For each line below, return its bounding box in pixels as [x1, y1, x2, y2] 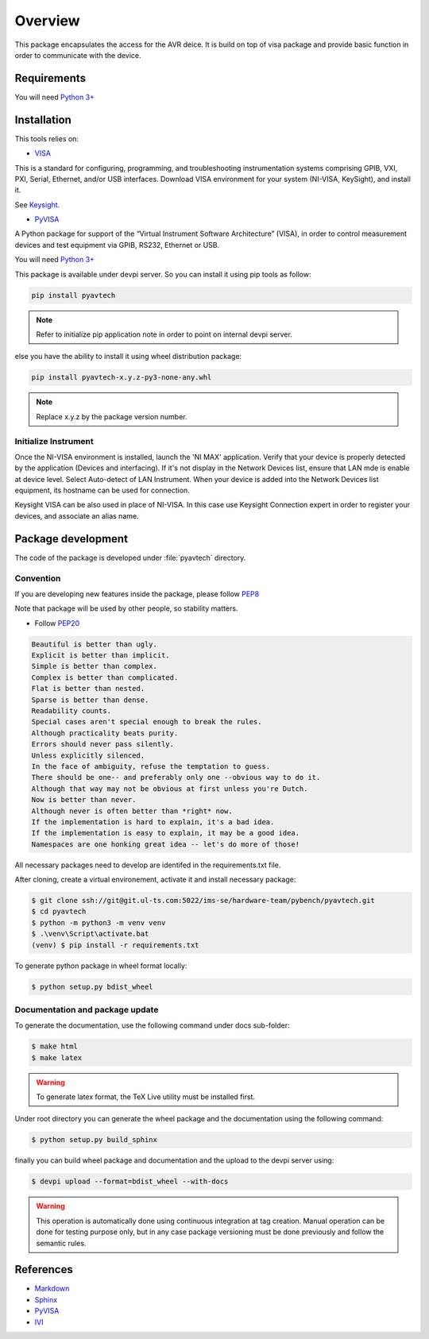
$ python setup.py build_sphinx [31, 1136, 158, 1144]
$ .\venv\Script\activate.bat [31, 929, 149, 939]
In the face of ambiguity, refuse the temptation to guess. [31, 762, 271, 770]
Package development [14, 532, 129, 546]
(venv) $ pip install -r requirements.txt [31, 940, 199, 949]
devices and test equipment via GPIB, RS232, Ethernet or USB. [14, 240, 220, 249]
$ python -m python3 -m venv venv [31, 918, 166, 927]
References [14, 1263, 73, 1276]
